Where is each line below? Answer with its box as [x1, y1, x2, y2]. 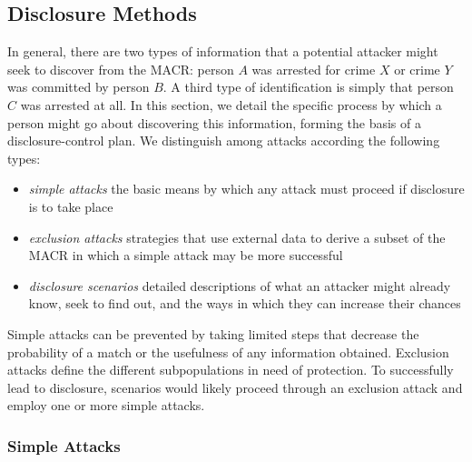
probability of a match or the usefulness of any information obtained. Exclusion [7, 342, 449, 361]
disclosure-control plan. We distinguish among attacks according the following [7, 131, 440, 150]
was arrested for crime [251, 59, 376, 78]
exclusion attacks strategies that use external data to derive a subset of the [28, 227, 446, 246]
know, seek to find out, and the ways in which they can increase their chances [28, 294, 461, 313]
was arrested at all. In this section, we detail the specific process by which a [20, 95, 442, 114]
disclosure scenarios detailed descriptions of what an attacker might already [28, 276, 451, 295]
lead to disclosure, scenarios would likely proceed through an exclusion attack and [7, 377, 463, 397]
